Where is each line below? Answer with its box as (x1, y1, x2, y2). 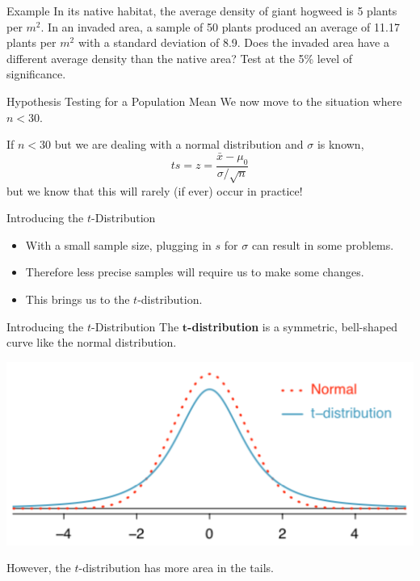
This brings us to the (25, 290, 130, 307)
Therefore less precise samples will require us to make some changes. (25, 263, 364, 280)
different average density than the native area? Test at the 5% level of (6, 49, 352, 66)
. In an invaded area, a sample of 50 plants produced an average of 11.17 (40, 18, 400, 35)
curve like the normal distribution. (6, 334, 177, 351)
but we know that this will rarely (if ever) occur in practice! (6, 182, 303, 199)
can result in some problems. (251, 236, 394, 253)
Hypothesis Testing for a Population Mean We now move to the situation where (6, 92, 402, 109)
